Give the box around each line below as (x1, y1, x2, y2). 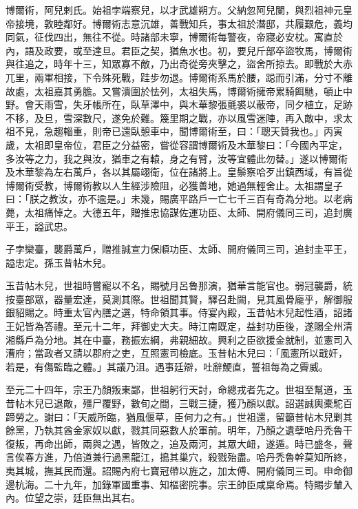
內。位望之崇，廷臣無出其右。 (6, 490, 140, 505)
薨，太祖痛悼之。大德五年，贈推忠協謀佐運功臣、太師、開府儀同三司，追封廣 (6, 205, 352, 219)
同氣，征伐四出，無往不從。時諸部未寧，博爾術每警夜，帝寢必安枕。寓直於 (6, 30, 343, 44)
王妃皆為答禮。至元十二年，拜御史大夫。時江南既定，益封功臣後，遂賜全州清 (6, 319, 352, 333)
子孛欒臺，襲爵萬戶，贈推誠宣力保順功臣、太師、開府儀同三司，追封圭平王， (6, 242, 352, 256)
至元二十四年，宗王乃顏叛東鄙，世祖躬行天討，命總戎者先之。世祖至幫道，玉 (6, 382, 352, 397)
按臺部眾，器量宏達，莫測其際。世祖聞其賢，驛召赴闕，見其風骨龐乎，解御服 (6, 291, 352, 306)
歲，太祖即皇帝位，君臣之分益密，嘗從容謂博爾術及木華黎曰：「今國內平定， (6, 137, 348, 152)
